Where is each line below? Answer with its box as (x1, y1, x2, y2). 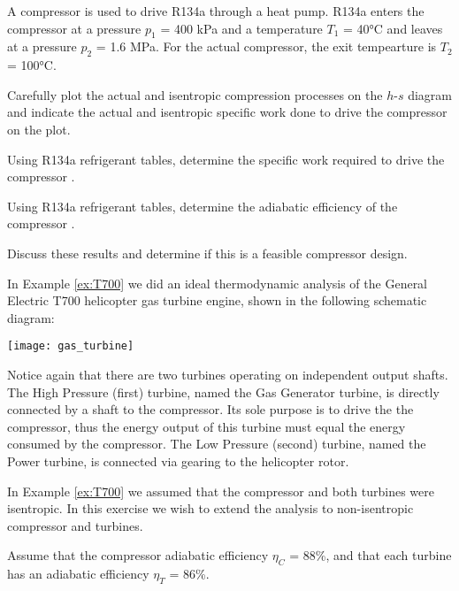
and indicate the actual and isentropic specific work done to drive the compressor (7, 103, 448, 121)
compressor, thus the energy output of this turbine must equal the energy (7, 417, 406, 435)
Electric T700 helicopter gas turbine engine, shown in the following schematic (7, 291, 427, 310)
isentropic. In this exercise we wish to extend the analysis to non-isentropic (7, 499, 414, 518)
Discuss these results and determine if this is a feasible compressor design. (7, 243, 408, 262)
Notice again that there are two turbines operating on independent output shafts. (7, 365, 448, 383)
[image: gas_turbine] (7, 340, 134, 353)
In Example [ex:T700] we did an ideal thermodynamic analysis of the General (7, 273, 428, 292)
